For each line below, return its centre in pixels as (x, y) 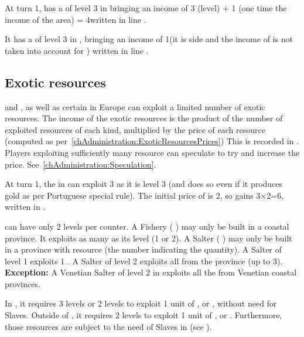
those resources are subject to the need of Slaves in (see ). (108, 326)
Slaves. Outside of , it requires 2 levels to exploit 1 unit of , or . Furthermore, (144, 315)
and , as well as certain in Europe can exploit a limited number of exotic (135, 106)
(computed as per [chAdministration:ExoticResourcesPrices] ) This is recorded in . (152, 141)
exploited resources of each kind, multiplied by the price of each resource (135, 129)
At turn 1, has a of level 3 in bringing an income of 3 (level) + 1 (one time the (146, 8)
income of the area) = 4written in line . (76, 19)
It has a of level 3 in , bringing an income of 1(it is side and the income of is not (149, 39)
